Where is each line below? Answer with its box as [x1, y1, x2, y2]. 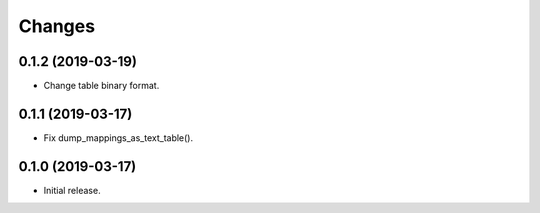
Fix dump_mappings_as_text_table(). [43, 131, 194, 144]
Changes [18, 15, 95, 37]
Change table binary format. [43, 80, 160, 92]
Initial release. [43, 184, 101, 196]
